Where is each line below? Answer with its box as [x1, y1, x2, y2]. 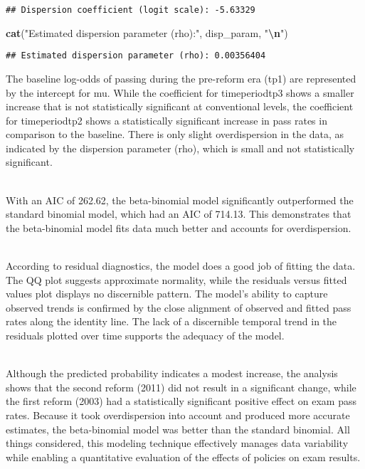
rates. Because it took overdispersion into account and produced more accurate [6, 407, 350, 422]
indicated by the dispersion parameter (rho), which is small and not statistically [6, 140, 355, 155]
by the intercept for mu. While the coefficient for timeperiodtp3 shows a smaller [6, 85, 354, 100]
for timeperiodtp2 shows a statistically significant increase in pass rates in [6, 112, 327, 127]
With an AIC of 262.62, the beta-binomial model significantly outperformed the [6, 192, 354, 207]
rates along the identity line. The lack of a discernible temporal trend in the [6, 314, 337, 329]
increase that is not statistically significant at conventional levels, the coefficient [6, 99, 354, 114]
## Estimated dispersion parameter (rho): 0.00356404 [6, 51, 266, 61]
